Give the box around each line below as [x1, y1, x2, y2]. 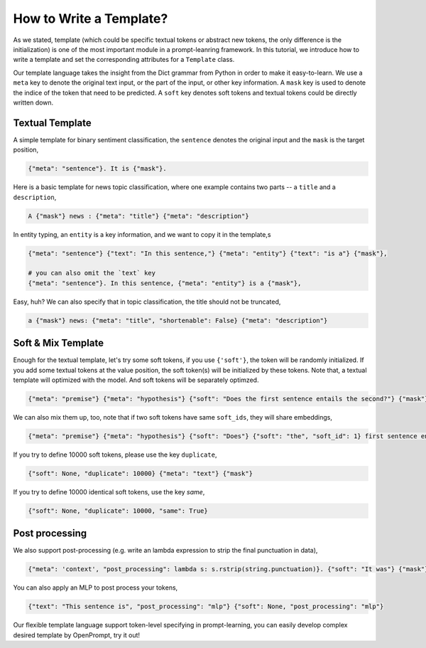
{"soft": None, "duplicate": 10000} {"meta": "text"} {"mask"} [28, 469, 253, 477]
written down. [13, 98, 54, 107]
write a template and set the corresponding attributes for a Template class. [13, 55, 235, 64]
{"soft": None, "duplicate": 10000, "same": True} [28, 506, 209, 515]
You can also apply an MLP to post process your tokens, [13, 583, 178, 592]
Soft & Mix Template [13, 337, 104, 349]
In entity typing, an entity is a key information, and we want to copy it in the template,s [13, 230, 271, 238]
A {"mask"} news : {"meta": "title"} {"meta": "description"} [28, 212, 249, 220]
